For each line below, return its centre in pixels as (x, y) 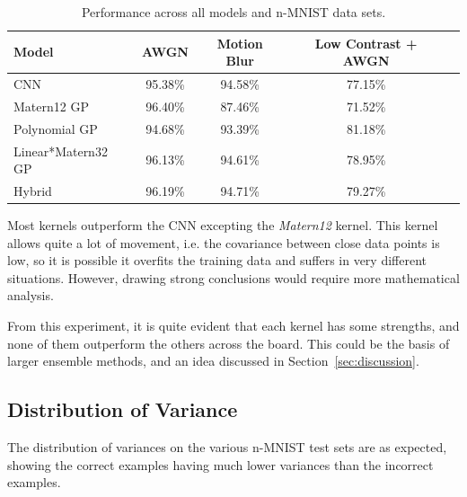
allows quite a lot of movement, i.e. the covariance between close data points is (224, 242)
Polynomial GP (56, 128)
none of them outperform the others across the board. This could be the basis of (229, 343)
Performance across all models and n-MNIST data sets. (233, 12)
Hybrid (33, 191)
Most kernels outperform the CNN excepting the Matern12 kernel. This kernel (223, 225)
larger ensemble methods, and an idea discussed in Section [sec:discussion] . (213, 361)
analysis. (31, 295)
